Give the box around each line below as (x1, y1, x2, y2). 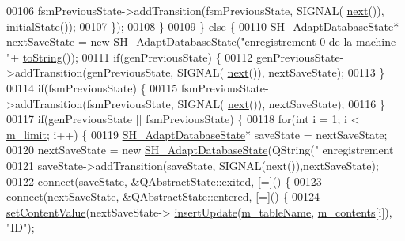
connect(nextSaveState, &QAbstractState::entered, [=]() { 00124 (6, 188, 320, 205)
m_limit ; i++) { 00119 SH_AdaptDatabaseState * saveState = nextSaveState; (6, 126, 388, 142)
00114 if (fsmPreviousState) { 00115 (6, 79, 178, 96)
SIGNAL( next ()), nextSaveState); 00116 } (177, 95, 385, 111)
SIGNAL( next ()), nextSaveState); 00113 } (176, 64, 385, 81)
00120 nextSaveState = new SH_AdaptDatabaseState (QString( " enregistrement (6, 141, 394, 158)
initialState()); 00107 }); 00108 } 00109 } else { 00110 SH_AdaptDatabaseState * (6, 17, 399, 34)
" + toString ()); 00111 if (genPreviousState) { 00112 (6, 48, 253, 65)
